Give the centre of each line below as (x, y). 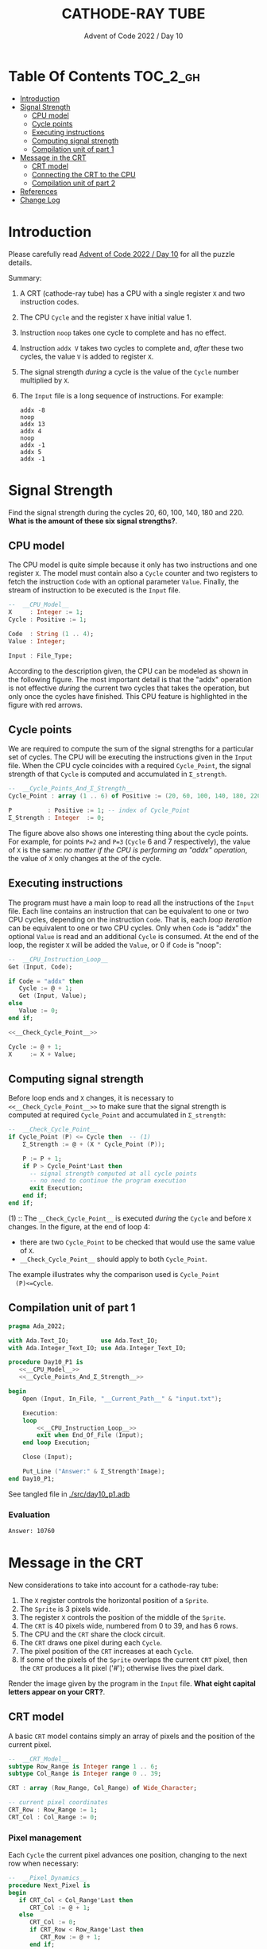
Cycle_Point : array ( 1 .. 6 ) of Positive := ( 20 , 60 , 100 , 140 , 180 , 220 (135, 796)
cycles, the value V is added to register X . (87, 356)
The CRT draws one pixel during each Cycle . (91, 1642)
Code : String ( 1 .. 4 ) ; (51, 634)
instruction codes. (49, 301)
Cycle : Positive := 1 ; (48, 620)
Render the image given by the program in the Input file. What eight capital (132, 1683)
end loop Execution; (56, 1443)
